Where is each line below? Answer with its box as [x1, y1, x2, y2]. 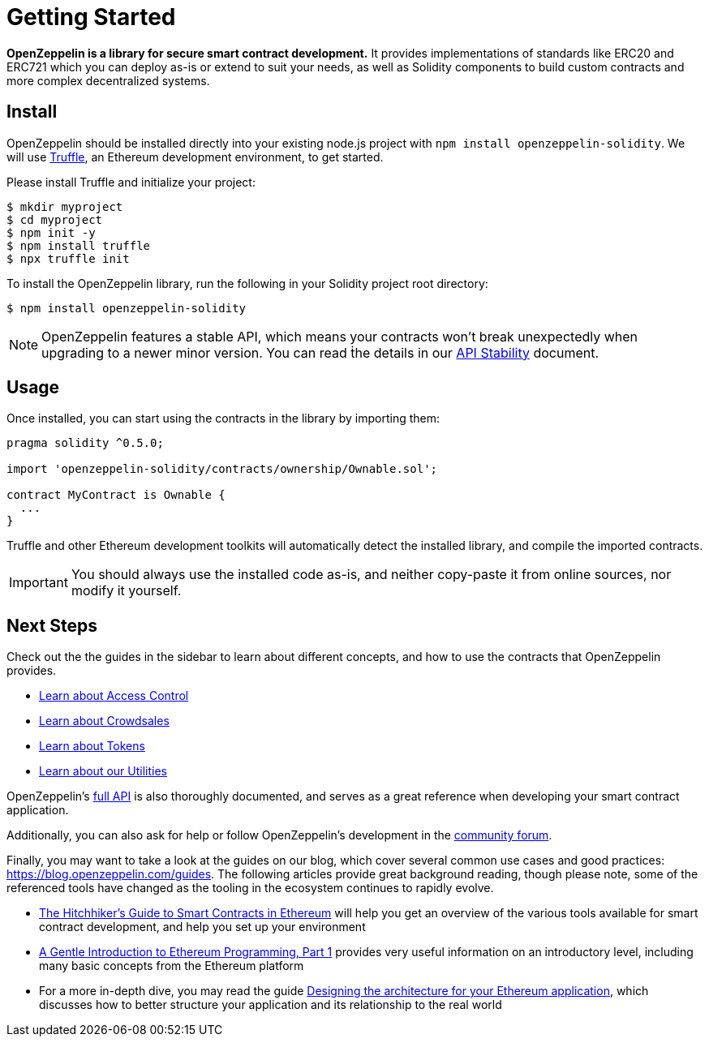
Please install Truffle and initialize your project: [6, 174, 256, 189]
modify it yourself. [71, 582, 182, 599]
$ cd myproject [6, 212, 103, 226]
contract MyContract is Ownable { [6, 488, 226, 502]
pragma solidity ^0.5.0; [6, 436, 164, 450]
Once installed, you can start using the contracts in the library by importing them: [6, 411, 440, 426]
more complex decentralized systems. [6, 73, 210, 88]
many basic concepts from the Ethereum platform [39, 959, 304, 973]
